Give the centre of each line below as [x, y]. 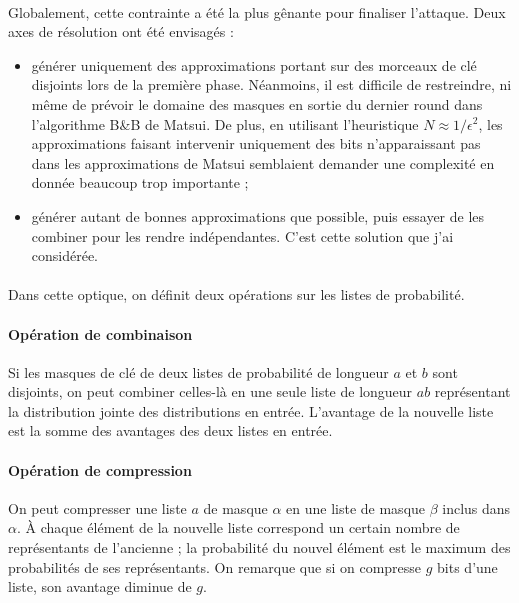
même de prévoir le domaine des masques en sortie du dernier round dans [257, 103]
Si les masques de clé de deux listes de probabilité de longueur [198, 371]
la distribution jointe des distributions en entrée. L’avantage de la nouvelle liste [251, 410]
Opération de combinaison [100, 333]
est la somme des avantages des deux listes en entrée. [170, 430]
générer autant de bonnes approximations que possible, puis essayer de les [258, 215]
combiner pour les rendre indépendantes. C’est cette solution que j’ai [242, 235]
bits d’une [467, 566]
